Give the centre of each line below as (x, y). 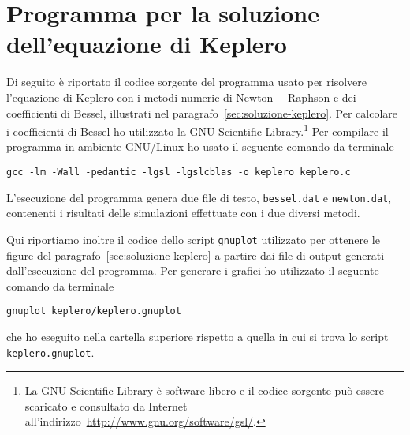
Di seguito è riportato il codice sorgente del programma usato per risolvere (186, 82)
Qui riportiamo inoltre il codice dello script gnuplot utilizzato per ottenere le (193, 239)
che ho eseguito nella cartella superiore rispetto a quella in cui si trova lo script (198, 336)
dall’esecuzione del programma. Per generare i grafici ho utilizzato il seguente (193, 270)
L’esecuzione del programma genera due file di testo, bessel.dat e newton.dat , (199, 197)
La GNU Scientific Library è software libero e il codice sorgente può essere (204, 390)
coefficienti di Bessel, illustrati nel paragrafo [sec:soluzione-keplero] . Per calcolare (202, 112)
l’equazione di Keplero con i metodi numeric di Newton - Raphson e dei (181, 97)
